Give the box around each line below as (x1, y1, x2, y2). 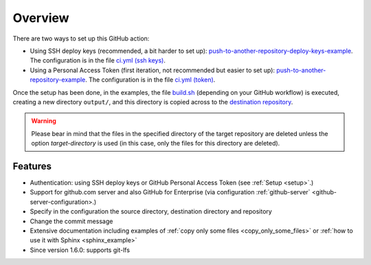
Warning (31, 117, 56, 125)
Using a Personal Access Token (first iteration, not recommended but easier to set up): (30, 66, 275, 74)
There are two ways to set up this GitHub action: (12, 34, 150, 43)
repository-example (30, 76, 86, 84)
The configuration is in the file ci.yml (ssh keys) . (30, 56, 166, 65)
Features (12, 160, 52, 172)
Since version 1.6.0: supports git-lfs (30, 246, 131, 254)
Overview (12, 10, 69, 25)
